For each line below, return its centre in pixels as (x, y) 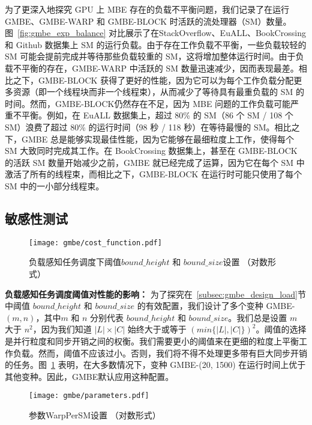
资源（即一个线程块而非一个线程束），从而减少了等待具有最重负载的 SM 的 (158, 92)
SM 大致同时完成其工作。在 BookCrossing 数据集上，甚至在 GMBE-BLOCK (151, 151)
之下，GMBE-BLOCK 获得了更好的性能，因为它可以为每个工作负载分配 (153, 80)
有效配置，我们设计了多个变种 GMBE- (220, 306)
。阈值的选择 (281, 329)
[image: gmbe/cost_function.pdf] (95, 243)
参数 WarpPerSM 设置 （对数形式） (95, 414)
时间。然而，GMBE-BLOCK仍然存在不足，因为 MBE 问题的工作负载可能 (148, 103)
